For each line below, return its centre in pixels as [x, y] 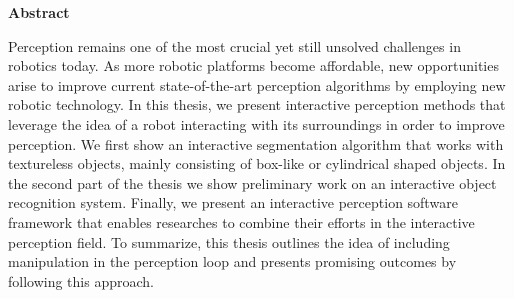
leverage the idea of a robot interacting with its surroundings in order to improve [256, 123]
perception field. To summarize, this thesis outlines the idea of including [229, 241]
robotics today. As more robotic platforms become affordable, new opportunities [253, 65]
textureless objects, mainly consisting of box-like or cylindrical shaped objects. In [257, 163]
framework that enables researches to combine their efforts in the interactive [241, 221]
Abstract [39, 12]
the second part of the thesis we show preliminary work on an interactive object [252, 182]
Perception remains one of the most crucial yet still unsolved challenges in [234, 45]
